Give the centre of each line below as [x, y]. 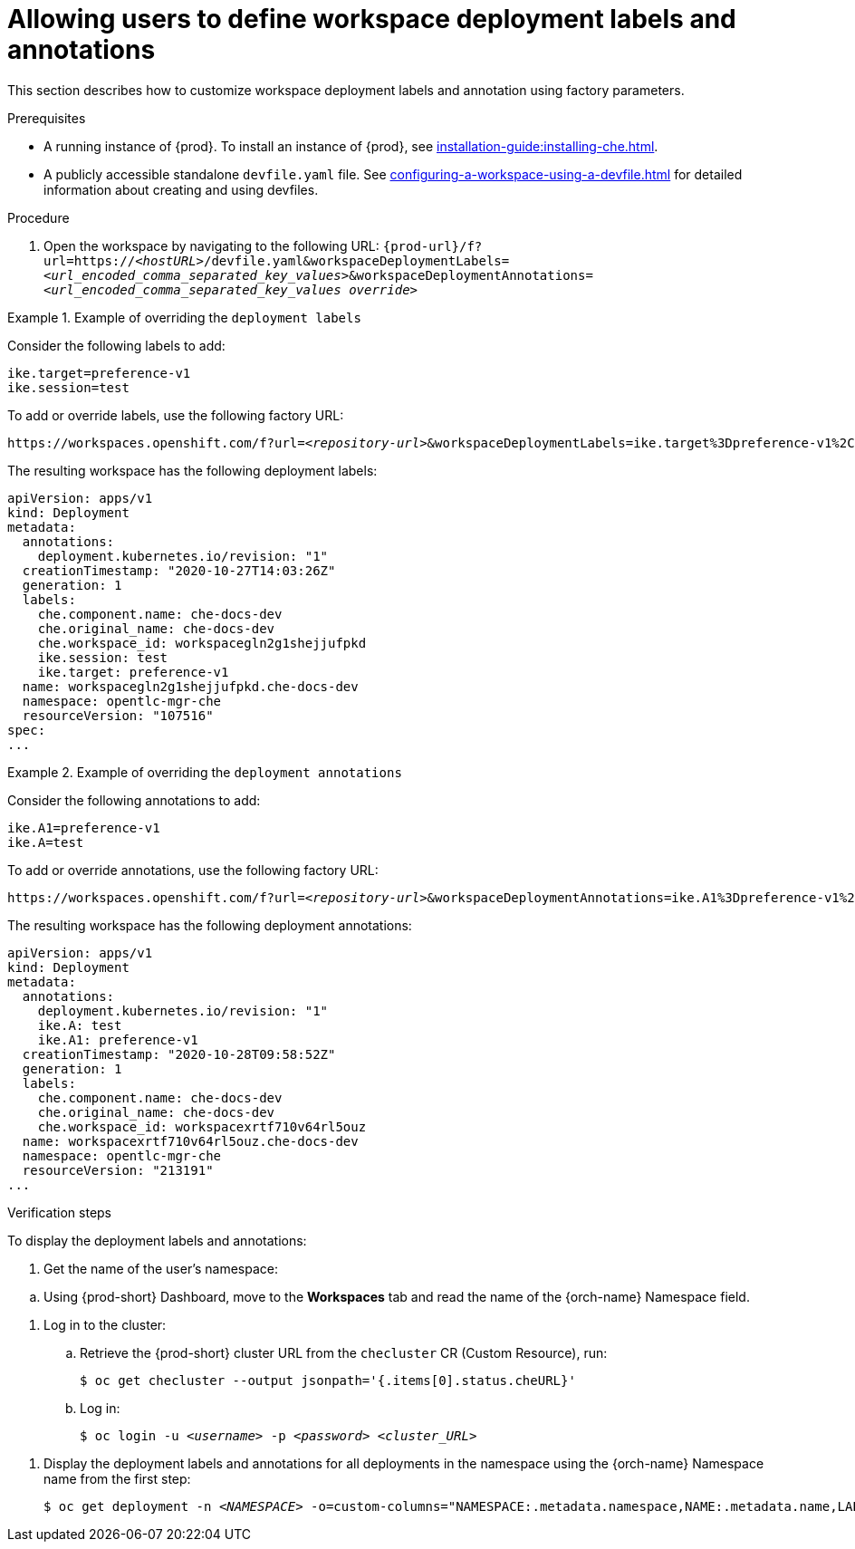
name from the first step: [117, 1478]
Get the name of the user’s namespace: [161, 1268]
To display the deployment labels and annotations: [157, 1240]
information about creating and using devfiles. [181, 189]
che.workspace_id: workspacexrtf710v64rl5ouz [202, 1126]
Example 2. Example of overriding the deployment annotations [205, 772]
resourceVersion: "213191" [118, 1170]
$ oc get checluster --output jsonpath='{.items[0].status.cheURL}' [328, 1380]
